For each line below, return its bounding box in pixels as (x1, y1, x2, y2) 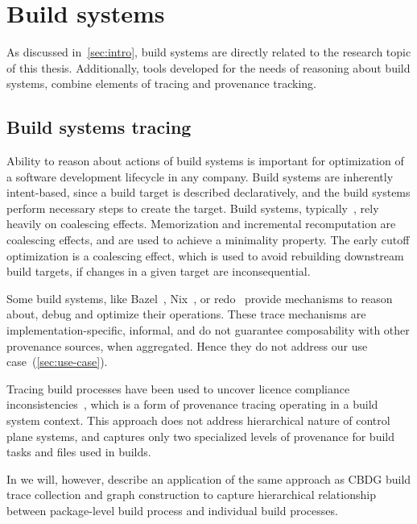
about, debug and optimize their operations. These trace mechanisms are (6, 306, 366, 322)
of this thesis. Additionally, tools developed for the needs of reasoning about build (6, 59, 411, 76)
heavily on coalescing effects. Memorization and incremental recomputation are (6, 215, 396, 232)
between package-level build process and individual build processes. (6, 501, 338, 518)
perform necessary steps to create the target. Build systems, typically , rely (6, 199, 379, 216)
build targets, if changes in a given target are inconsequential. (6, 263, 311, 280)
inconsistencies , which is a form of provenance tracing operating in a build (6, 396, 378, 413)
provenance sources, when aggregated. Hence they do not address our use (6, 337, 368, 354)
